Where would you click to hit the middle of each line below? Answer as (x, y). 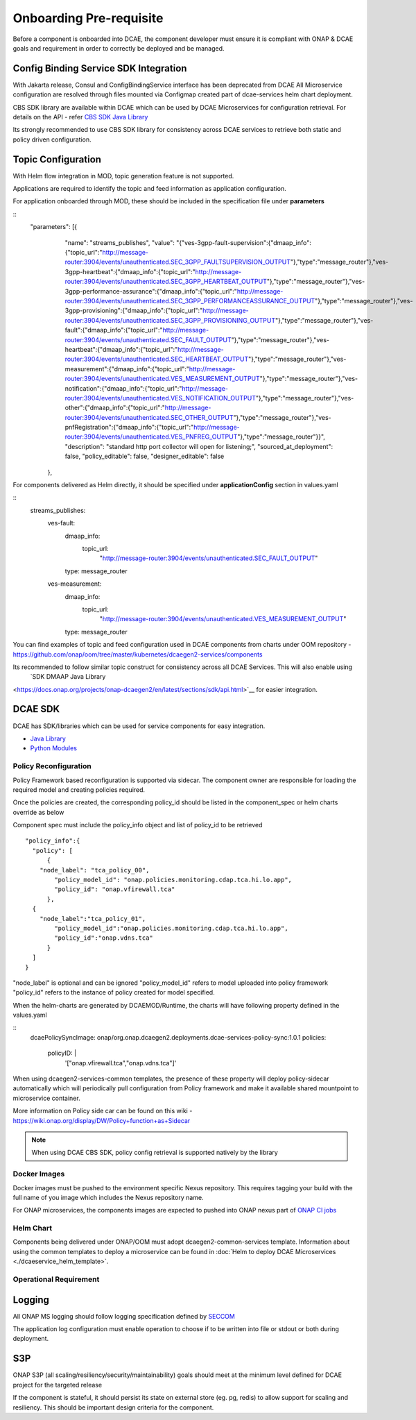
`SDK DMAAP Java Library (68, 677)
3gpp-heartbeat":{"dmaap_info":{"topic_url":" (130, 271)
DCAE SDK (36, 709)
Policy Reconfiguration (52, 766)
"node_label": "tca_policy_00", (94, 870)
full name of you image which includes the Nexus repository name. (108, 1197)
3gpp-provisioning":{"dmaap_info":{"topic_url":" (134, 311)
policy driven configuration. (52, 140)
